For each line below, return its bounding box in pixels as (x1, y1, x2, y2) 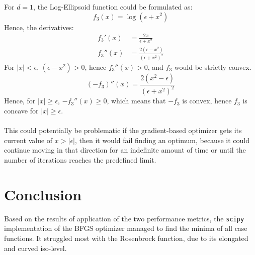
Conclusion (4, 184, 82, 204)
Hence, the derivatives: (4, 22, 74, 32)
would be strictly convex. (174, 62, 251, 72)
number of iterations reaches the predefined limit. (4, 154, 156, 165)
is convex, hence (182, 95, 232, 106)
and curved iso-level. (4, 242, 67, 253)
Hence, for (4, 95, 36, 106)
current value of (4, 135, 53, 145)
